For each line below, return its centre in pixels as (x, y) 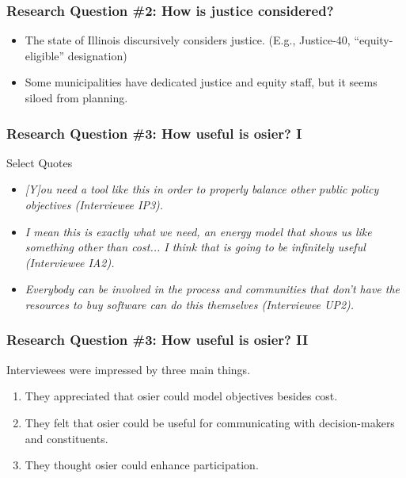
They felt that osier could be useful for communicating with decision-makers (210, 422)
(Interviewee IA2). (70, 262)
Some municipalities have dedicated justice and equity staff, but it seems (201, 82)
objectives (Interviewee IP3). (94, 205)
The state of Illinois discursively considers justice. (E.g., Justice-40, (188, 40)
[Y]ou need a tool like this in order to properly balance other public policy (202, 189)
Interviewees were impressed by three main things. (129, 369)
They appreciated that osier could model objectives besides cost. (181, 396)
